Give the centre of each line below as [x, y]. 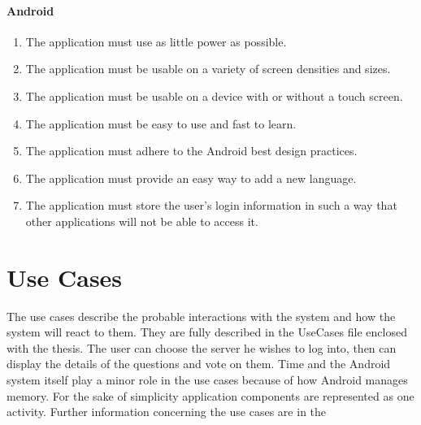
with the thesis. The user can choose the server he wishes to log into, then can [202, 347]
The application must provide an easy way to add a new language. [191, 178]
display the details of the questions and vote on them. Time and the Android [199, 364]
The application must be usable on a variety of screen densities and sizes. [208, 69]
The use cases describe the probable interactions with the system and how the [201, 316]
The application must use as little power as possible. [156, 41]
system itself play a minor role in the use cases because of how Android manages [207, 380]
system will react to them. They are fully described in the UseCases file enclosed [207, 332]
